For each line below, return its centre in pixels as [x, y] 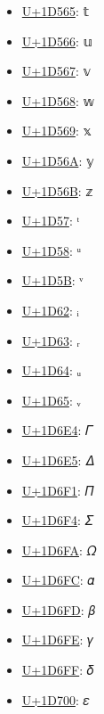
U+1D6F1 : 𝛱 [58, 490]
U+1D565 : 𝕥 [55, 11]
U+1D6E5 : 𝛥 [58, 460]
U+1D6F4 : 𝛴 [57, 520]
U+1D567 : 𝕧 [56, 71]
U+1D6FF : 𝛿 [58, 670]
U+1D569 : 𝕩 [56, 131]
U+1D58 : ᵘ [52, 250]
